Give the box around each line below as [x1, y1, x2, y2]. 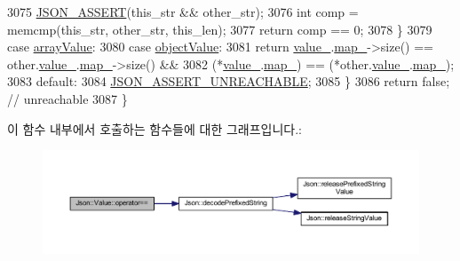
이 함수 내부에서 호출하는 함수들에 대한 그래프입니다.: [7, 119, 302, 138]
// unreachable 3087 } [7, 89, 128, 107]
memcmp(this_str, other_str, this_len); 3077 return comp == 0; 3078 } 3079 [7, 20, 432, 38]
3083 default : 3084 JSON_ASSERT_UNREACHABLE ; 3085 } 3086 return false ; [7, 72, 450, 91]
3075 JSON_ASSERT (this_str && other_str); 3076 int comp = [7, 3, 359, 20]
